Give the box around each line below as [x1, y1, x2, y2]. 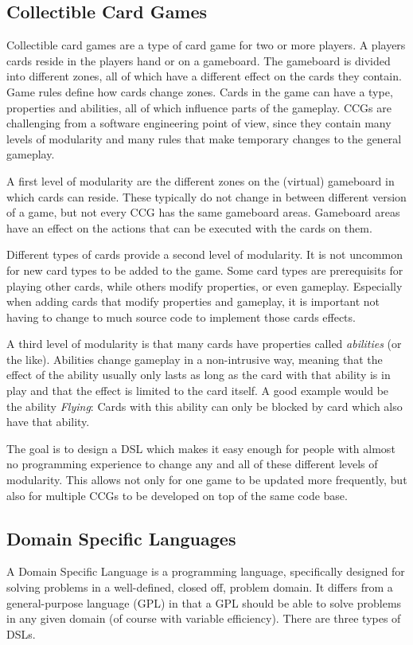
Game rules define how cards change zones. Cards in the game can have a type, [6, 83, 393, 100]
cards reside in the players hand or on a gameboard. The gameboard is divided [6, 52, 391, 68]
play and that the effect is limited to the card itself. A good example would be [6, 382, 389, 399]
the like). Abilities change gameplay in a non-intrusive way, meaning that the [6, 350, 383, 367]
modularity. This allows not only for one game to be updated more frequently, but [6, 471, 407, 488]
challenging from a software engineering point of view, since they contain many [6, 115, 392, 131]
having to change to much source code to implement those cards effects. [6, 308, 356, 325]
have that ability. [6, 413, 90, 430]
